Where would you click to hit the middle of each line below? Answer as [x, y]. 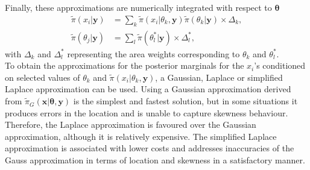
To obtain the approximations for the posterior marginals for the [125, 65]
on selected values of [43, 77]
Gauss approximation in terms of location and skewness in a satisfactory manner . [155, 160]
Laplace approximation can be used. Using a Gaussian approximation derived [148, 89]
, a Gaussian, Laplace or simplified [219, 77]
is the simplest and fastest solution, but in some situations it [185, 101]
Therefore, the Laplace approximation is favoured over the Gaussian [131, 124]
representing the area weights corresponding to [153, 53]
